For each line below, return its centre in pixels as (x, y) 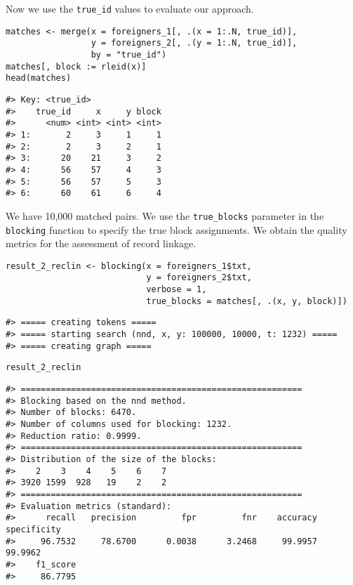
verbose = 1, (176, 290)
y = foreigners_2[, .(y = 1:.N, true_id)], (194, 43)
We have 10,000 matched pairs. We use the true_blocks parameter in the (165, 215)
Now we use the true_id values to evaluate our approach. (130, 8)
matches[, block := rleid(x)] (76, 66)
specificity (33, 529)
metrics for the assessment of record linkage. (101, 243)
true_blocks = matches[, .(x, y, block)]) (247, 301)
